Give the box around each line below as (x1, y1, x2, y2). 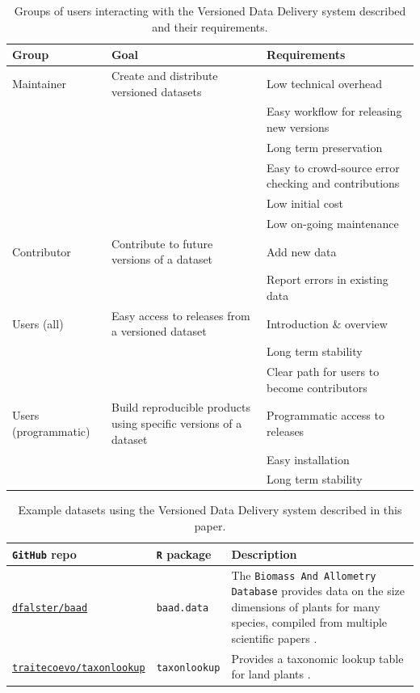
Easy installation (267, 450, 350, 467)
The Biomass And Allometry (231, 566, 376, 583)
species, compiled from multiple (231, 614, 388, 631)
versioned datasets (111, 82, 202, 99)
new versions (267, 119, 330, 136)
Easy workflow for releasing (267, 103, 402, 120)
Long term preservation (267, 138, 383, 155)
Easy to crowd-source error (267, 158, 400, 175)
